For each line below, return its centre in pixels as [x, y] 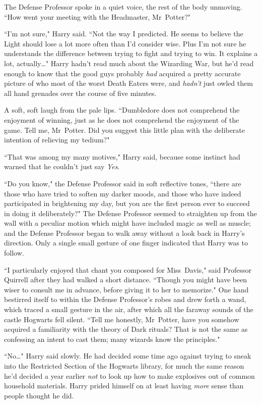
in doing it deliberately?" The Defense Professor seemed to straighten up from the [130, 213]
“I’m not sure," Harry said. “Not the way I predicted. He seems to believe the [124, 34]
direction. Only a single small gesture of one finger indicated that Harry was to [126, 243]
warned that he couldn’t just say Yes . [62, 166]
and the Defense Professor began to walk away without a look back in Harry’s [124, 233]
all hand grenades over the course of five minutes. [80, 93]
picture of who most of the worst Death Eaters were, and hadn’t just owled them [128, 83]
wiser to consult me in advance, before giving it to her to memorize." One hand [126, 289]
